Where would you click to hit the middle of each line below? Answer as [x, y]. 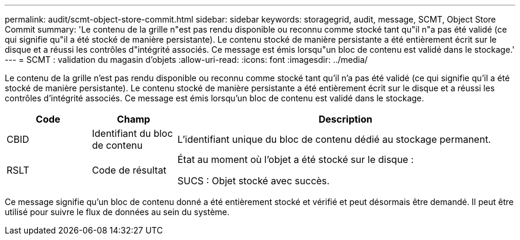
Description [345, 119]
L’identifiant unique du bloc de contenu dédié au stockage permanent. [334, 139]
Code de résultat [129, 170]
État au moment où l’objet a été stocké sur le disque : [295, 159]
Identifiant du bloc [132, 133]
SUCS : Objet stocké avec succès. [253, 181]
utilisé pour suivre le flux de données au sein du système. [117, 212]
